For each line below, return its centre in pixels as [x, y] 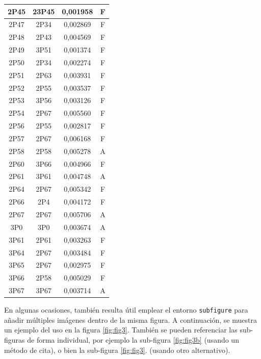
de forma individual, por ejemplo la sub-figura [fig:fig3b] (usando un [133, 340]
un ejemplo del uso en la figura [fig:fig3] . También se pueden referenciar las [121, 330]
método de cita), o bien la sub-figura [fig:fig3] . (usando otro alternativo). [117, 350]
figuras [15, 340]
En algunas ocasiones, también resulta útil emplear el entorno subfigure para [126, 310]
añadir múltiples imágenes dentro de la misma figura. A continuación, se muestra [130, 319]
